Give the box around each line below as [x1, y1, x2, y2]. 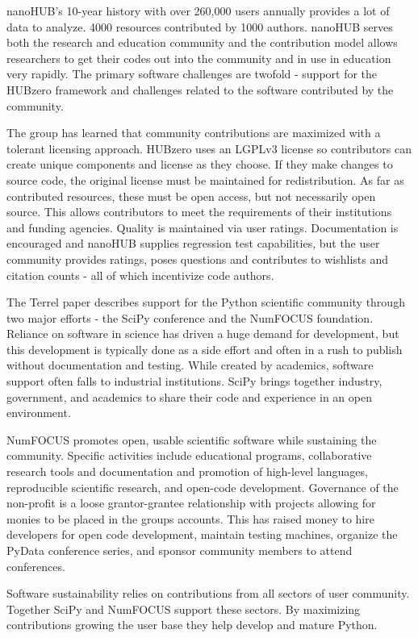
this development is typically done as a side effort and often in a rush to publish [6, 340, 403, 357]
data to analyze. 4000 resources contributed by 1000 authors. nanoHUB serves [6, 18, 393, 35]
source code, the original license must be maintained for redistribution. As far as [6, 171, 404, 188]
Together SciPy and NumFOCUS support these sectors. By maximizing [6, 600, 361, 617]
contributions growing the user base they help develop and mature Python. [6, 616, 378, 633]
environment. [6, 404, 71, 421]
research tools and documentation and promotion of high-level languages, [6, 463, 368, 480]
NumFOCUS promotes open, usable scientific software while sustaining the [6, 431, 377, 448]
